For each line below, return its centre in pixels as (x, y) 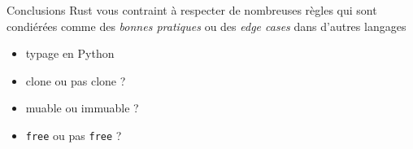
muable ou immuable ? (82, 108)
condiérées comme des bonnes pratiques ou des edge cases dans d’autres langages (206, 26)
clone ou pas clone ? (76, 80)
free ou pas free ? (74, 135)
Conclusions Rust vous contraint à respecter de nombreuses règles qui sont (192, 10)
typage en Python (70, 53)
